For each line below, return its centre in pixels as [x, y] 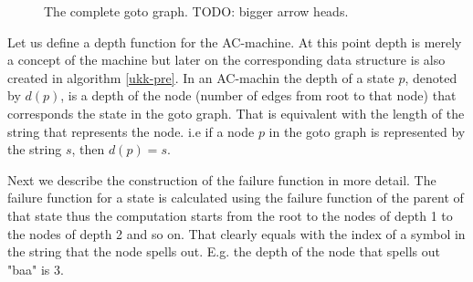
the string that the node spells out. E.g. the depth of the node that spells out [224, 251]
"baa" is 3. [36, 269]
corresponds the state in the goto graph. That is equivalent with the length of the [236, 113]
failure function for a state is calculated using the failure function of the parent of [236, 198]
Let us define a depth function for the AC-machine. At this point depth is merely [235, 42]
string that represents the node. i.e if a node [131, 131]
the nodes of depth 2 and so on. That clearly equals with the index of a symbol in [236, 233]
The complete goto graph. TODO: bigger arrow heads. [196, 11]
